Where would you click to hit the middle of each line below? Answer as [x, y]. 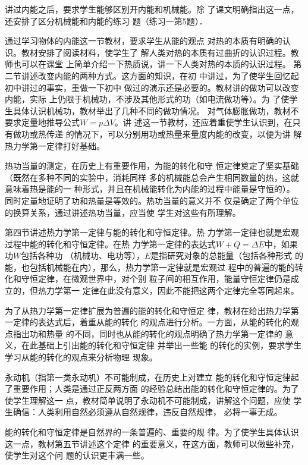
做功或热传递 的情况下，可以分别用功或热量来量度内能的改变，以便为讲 [152, 133]
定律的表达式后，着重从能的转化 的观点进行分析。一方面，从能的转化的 [152, 322]
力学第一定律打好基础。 [59, 145]
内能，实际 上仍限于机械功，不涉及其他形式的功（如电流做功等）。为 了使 [147, 99]
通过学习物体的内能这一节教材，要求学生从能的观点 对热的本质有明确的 [144, 41]
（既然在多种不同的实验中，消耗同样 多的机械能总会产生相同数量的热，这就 [152, 177]
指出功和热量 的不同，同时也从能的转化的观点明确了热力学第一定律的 [147, 333]
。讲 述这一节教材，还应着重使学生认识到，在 [203, 122]
